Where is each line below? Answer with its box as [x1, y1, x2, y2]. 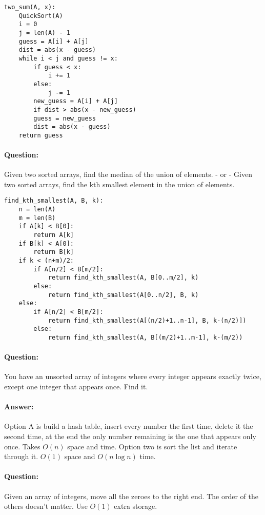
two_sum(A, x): [4, 4, 56, 11]
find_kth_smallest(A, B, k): [4, 197, 104, 205]
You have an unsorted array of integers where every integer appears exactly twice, [4, 371, 261, 382]
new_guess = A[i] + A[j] [33, 97, 118, 105]
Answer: [4, 401, 34, 412]
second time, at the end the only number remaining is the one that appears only [4, 431, 256, 442]
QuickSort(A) [18, 12, 63, 19]
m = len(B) [18, 214, 56, 222]
